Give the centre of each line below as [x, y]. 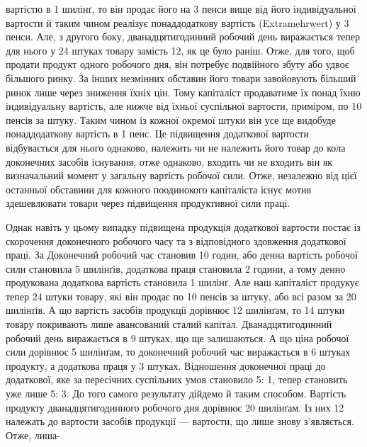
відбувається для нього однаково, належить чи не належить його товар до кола [176, 147]
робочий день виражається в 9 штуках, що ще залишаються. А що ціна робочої [177, 338]
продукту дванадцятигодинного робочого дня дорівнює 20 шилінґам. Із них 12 [175, 407]
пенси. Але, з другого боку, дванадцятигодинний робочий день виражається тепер [183, 36]
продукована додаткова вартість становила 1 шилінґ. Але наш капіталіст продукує [182, 282]
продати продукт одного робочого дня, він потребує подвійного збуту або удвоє [177, 64]
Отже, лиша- [33, 435]
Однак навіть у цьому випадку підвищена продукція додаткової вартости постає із [183, 226]
